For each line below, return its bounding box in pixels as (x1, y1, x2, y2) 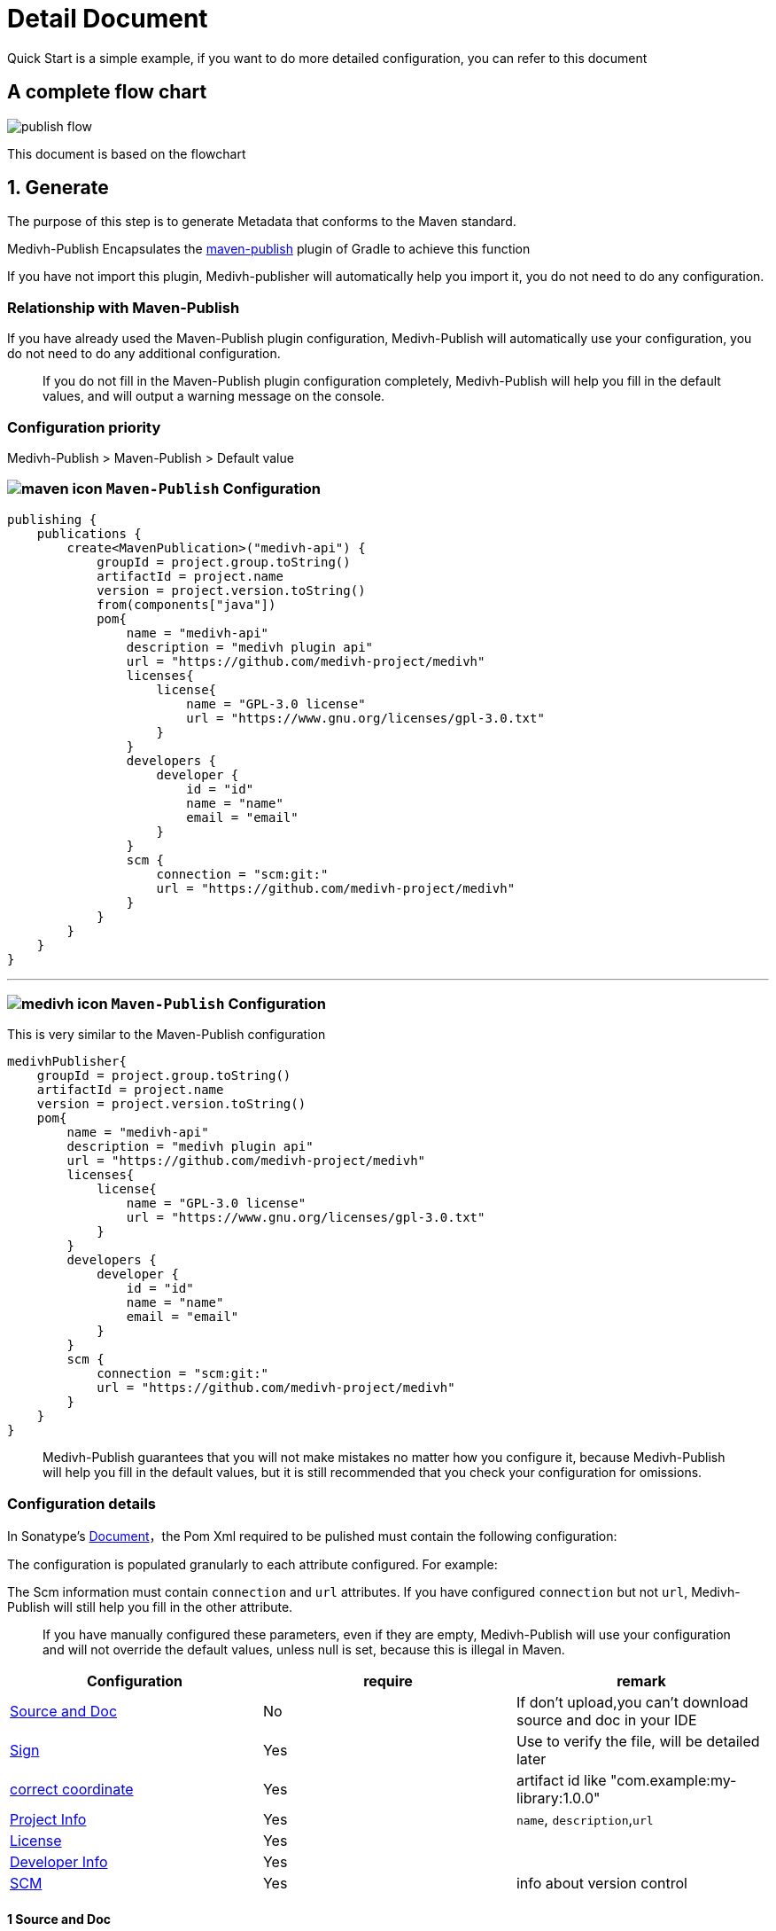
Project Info (10, 1810, 87, 1829)
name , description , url (516, 1810, 654, 1829)
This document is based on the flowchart (7, 145, 246, 161)
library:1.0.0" (516, 1789, 601, 1808)
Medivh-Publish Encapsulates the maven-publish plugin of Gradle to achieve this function (7, 241, 531, 257)
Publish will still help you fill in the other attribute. (7, 1599, 293, 1615)
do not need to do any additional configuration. (7, 346, 281, 362)
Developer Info (10, 1853, 108, 1872)
